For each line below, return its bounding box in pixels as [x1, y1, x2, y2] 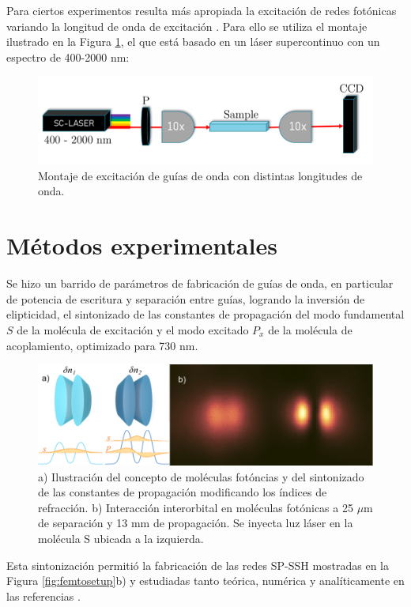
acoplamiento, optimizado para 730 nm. [6, 337, 198, 353]
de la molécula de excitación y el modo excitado [17, 321, 249, 337]
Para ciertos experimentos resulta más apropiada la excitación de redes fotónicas [6, 2, 397, 18]
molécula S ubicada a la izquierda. [38, 530, 204, 547]
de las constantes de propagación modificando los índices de [38, 484, 327, 500]
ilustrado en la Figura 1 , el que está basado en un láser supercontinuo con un [6, 33, 380, 50]
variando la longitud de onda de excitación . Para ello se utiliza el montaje [6, 17, 368, 34]
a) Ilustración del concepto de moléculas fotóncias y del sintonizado [38, 468, 364, 484]
